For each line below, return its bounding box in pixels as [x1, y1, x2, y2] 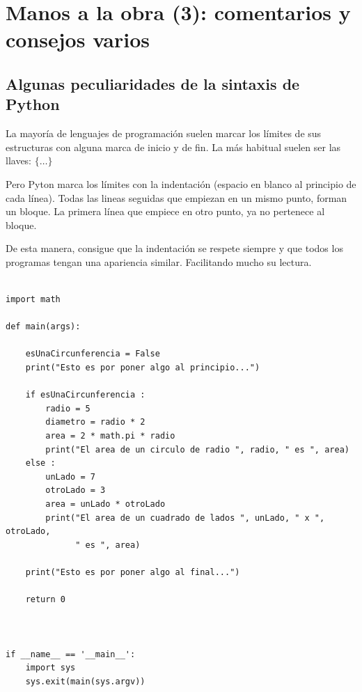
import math [6, 294, 61, 305]
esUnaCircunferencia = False [25, 349, 160, 359]
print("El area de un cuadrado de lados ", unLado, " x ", [45, 512, 325, 523]
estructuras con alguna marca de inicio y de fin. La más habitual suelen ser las [6, 139, 341, 154]
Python [6, 93, 60, 115]
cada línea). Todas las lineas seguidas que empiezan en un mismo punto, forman [6, 190, 347, 205]
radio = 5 [45, 403, 90, 414]
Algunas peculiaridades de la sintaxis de [6, 72, 300, 94]
